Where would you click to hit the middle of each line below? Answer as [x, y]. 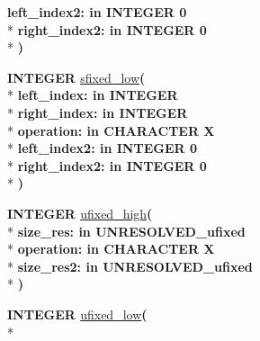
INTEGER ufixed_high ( [80, 213]
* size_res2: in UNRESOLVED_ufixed [130, 266]
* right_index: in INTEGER [98, 112]
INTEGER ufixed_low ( [77, 314]
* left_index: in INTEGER [93, 95]
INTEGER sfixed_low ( [76, 77]
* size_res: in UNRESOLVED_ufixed [126, 231]
